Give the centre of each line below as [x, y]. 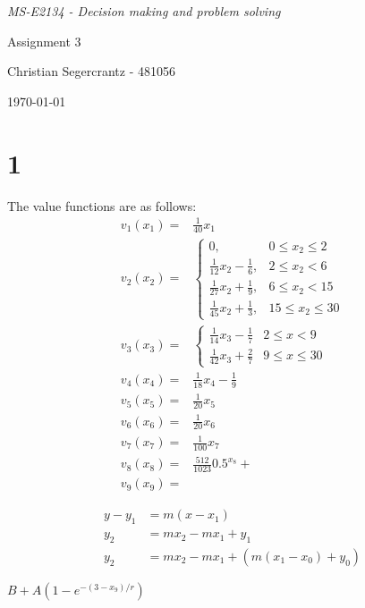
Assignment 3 [44, 41]
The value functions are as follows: [102, 205]
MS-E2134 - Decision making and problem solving [144, 11]
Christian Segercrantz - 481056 [92, 71]
